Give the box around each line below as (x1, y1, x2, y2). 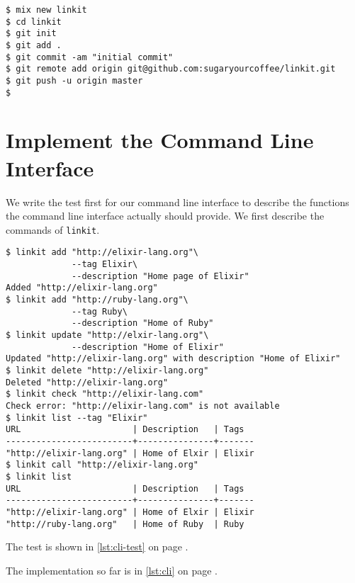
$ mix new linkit (6, 5, 87, 15)
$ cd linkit (6, 16, 62, 27)
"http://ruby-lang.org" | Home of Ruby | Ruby (6, 519, 244, 529)
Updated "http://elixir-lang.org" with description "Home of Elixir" (6, 353, 341, 364)
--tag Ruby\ (72, 306, 128, 317)
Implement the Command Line (6, 125, 314, 154)
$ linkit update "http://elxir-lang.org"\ (6, 330, 209, 340)
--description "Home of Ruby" (72, 318, 214, 329)
